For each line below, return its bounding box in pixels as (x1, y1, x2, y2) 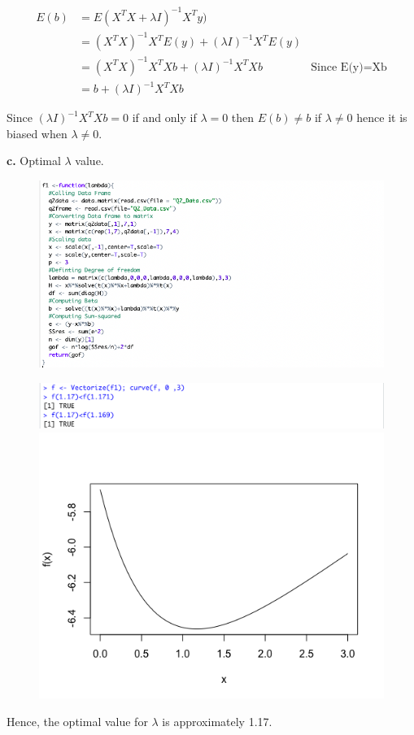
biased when (7, 124, 68, 141)
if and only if (132, 109, 197, 126)
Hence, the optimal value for (7, 712, 148, 729)
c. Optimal (7, 152, 61, 169)
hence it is (356, 109, 407, 126)
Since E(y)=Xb (311, 61, 387, 73)
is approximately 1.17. (162, 712, 272, 729)
